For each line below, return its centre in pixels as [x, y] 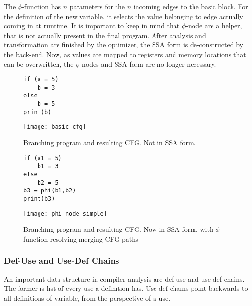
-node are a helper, [214, 26]
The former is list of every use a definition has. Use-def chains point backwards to [126, 288]
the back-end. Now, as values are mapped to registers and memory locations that [125, 54]
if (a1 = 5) [43, 158]
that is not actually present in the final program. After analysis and [105, 35]
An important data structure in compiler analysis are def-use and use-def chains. [124, 278]
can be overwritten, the [39, 64]
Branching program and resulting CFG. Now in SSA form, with [118, 229]
